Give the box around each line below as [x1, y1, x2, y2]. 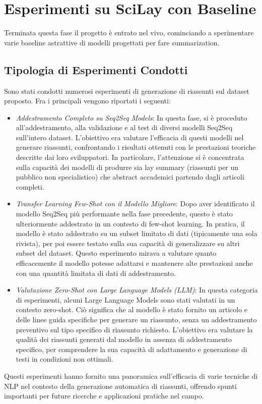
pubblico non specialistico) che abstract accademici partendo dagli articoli [16, 171, 244, 182]
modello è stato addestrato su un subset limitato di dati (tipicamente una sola [16, 228, 257, 239]
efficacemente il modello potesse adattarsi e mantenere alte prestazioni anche [16, 258, 253, 268]
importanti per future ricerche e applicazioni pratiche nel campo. [4, 390, 204, 401]
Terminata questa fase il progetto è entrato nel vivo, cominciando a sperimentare [4, 27, 254, 38]
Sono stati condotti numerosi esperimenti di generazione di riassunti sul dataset [4, 85, 249, 96]
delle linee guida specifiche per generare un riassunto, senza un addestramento [16, 314, 257, 324]
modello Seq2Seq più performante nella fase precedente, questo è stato [16, 208, 233, 219]
